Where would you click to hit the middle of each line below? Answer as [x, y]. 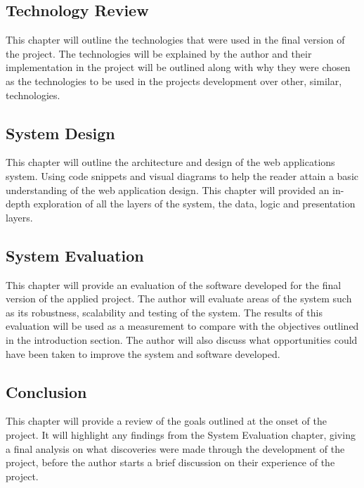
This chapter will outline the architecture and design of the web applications [170, 162]
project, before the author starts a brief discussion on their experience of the [170, 462]
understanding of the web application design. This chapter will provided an [168, 190]
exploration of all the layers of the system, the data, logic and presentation [194, 204]
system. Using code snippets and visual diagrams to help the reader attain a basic [182, 175]
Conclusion [46, 391]
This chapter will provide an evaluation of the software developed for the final [174, 284]
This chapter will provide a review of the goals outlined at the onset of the [166, 421]
